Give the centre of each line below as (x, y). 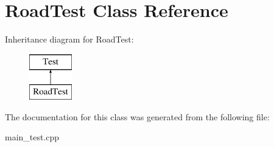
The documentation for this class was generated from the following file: (137, 116)
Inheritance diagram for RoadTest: (69, 39)
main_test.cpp (32, 137)
